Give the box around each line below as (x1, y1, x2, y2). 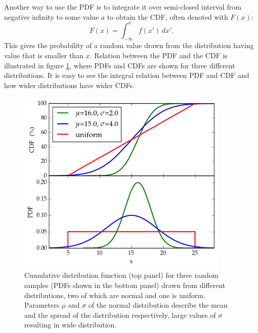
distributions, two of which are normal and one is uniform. (24, 289, 205, 300)
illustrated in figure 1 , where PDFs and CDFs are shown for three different (4, 60, 235, 70)
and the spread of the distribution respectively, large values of (24, 309, 216, 320)
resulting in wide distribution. (24, 319, 117, 330)
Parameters (24, 300, 60, 310)
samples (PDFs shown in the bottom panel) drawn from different (24, 280, 226, 290)
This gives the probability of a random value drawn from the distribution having (4, 40, 254, 51)
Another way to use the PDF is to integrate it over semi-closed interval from (4, 2, 241, 12)
